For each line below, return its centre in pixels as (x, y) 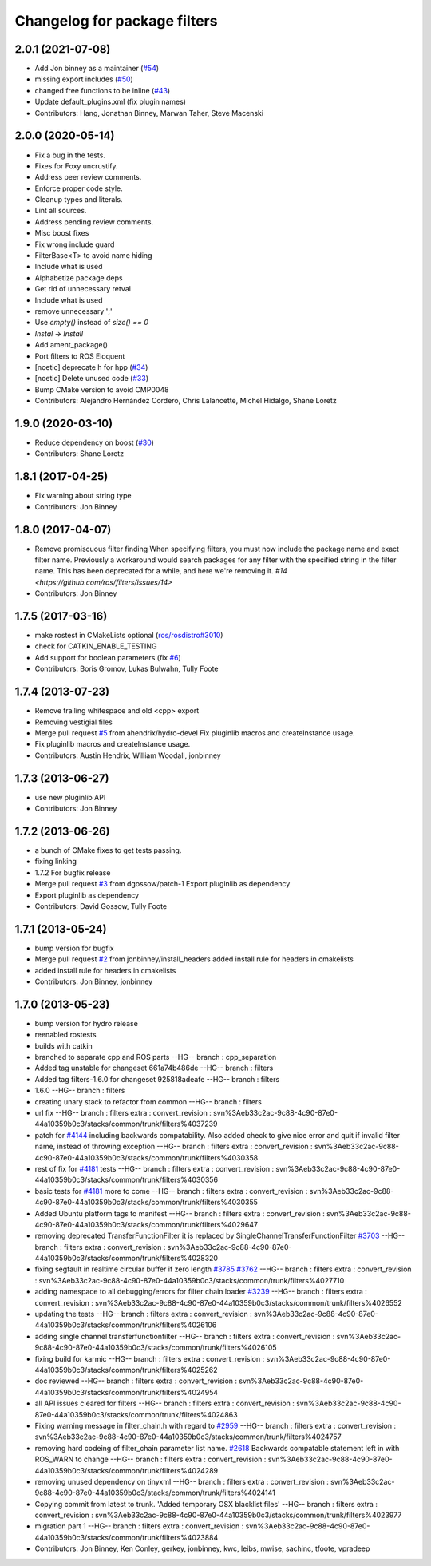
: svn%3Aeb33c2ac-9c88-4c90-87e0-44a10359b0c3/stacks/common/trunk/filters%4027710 (190, 1280)
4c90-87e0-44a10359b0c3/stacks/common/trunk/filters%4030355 (146, 1203)
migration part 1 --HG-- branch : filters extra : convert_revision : (139, 1526)
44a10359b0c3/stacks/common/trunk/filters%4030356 (127, 1180)
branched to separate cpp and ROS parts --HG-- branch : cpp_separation (156, 1057)
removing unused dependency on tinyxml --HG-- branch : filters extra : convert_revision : (182, 1481)
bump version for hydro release (87, 1023)
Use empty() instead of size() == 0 (92, 323)
